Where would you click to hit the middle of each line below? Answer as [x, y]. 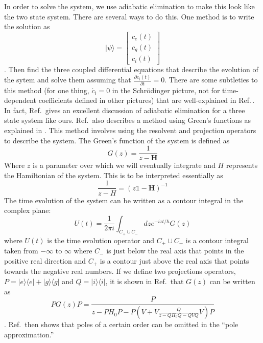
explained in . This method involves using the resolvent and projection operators [130, 130]
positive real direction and [45, 260]
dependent [20, 100]
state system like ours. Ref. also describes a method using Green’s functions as [128, 120]
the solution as [27, 26]
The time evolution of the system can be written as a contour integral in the [124, 200]
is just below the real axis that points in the [175, 251]
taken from [21, 251]
